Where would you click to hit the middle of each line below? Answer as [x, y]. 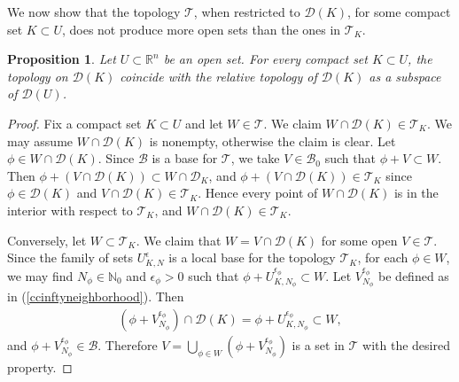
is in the [416, 193]
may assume [40, 140]
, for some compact [399, 12]
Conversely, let [47, 240]
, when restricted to [247, 12]
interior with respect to [70, 210]
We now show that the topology [94, 12]
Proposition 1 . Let [62, 59]
